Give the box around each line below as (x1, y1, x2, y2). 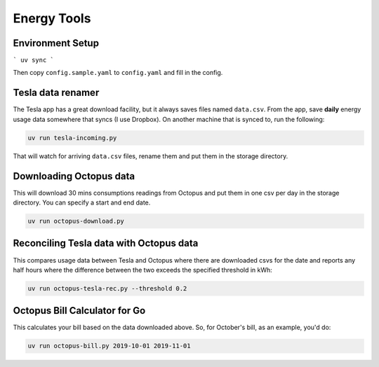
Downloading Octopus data (13, 170, 135, 182)
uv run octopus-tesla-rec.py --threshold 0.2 (27, 284, 187, 292)
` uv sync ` (13, 56, 54, 64)
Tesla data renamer (13, 87, 100, 99)
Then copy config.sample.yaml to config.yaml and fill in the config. (13, 69, 223, 77)
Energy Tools (13, 11, 91, 26)
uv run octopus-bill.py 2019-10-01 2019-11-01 (27, 342, 191, 350)
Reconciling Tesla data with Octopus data (13, 237, 199, 249)
